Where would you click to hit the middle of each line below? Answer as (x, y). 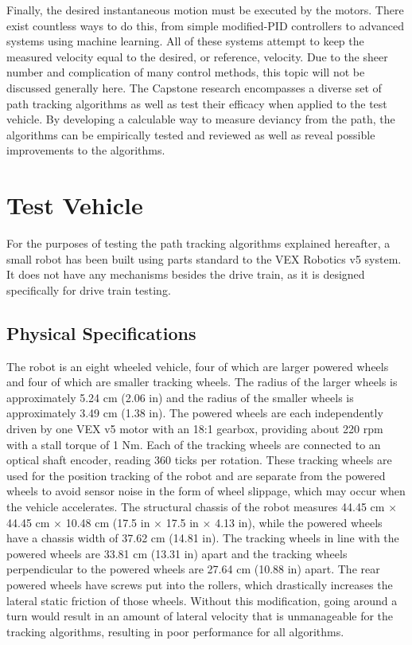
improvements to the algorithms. (86, 150)
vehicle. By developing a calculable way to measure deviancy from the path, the (201, 119)
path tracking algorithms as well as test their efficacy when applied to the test (197, 103)
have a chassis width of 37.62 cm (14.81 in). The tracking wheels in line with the (203, 538)
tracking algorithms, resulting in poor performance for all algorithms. (175, 631)
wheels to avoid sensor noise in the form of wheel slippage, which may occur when (206, 491)
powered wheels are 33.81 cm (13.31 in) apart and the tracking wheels (177, 553)
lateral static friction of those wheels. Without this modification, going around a (202, 600)
